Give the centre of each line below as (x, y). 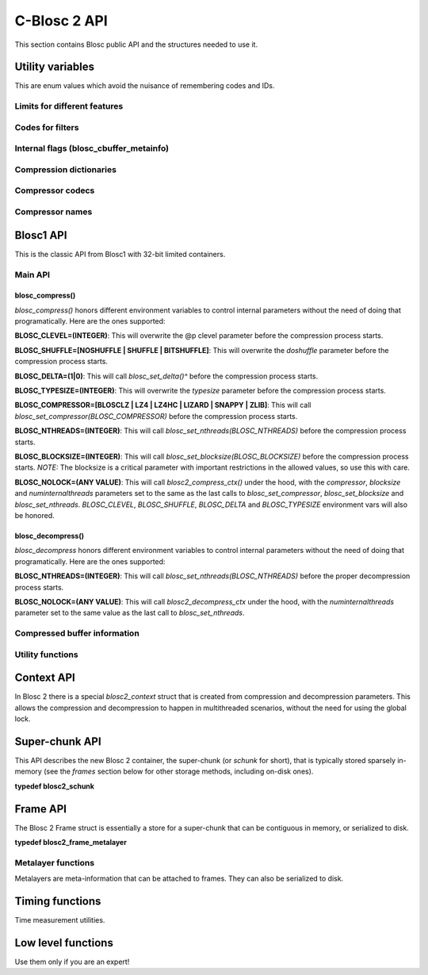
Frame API (41, 809)
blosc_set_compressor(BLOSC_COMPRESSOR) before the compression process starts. (156, 416)
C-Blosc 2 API (61, 21)
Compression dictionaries (65, 169)
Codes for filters (47, 127)
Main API (32, 274)
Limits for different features (69, 106)
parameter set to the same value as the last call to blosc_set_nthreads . (130, 613)
